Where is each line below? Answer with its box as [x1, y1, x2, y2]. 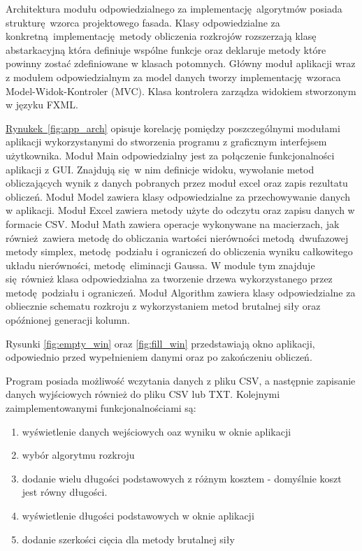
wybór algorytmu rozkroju [22, 448, 135, 462]
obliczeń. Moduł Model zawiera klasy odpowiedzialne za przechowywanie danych [6, 189, 350, 203]
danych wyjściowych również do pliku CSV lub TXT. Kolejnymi [6, 387, 280, 401]
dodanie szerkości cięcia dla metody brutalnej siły [22, 531, 235, 546]
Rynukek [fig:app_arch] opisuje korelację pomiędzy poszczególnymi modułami [6, 120, 340, 135]
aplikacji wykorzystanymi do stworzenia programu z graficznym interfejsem [6, 134, 327, 149]
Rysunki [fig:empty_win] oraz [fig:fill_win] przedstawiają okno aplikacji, [6, 336, 315, 350]
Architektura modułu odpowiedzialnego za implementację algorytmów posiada [6, 1, 342, 15]
